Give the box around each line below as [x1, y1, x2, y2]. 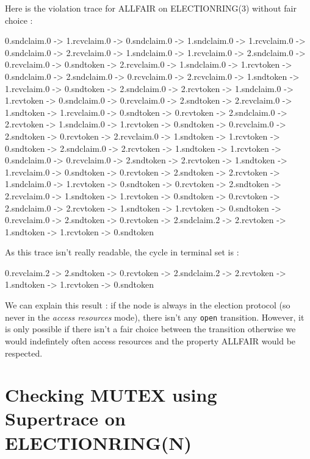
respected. [5, 346, 43, 359]
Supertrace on [5, 406, 126, 431]
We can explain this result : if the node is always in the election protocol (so [5, 299, 290, 311]
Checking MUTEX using [5, 382, 217, 407]
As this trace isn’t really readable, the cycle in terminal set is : [5, 246, 239, 258]
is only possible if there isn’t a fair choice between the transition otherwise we [5, 322, 296, 335]
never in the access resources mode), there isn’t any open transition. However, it [5, 310, 305, 323]
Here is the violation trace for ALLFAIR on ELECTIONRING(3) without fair [5, 2, 297, 14]
